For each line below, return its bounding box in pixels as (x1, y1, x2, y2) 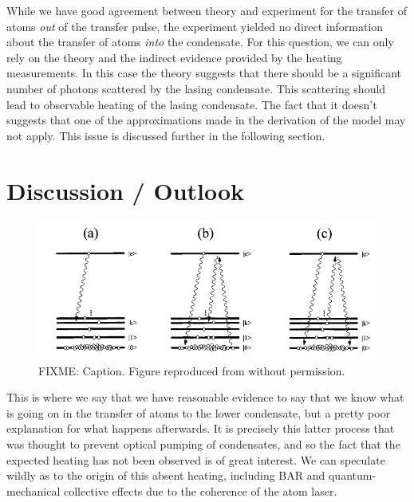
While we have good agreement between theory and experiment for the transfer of (6, 2, 407, 18)
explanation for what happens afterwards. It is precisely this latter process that (6, 420, 395, 437)
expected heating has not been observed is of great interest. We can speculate (6, 451, 385, 468)
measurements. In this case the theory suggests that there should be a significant (6, 65, 402, 81)
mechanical (6, 482, 61, 499)
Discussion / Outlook (6, 174, 245, 206)
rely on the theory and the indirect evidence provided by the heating (6, 49, 342, 65)
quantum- (328, 467, 377, 484)
